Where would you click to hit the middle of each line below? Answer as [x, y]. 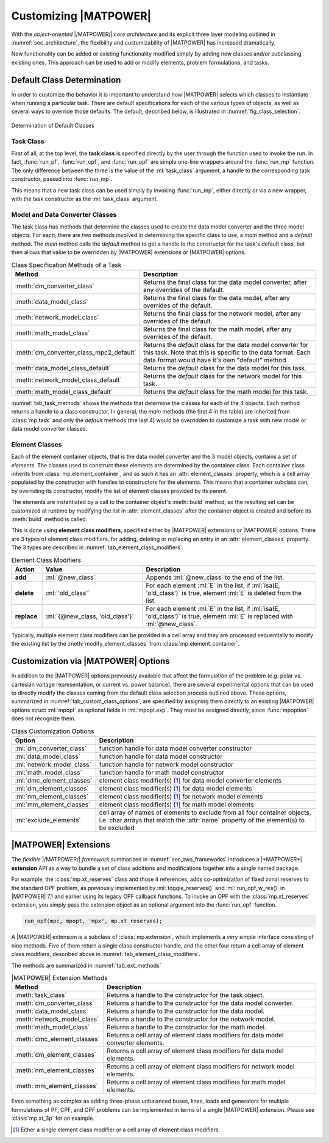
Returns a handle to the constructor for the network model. [191, 1019]
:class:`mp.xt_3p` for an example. [53, 1119]
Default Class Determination [66, 80]
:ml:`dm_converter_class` [51, 748]
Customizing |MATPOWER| [81, 16]
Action [25, 569]
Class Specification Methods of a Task [66, 265]
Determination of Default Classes [53, 125]
